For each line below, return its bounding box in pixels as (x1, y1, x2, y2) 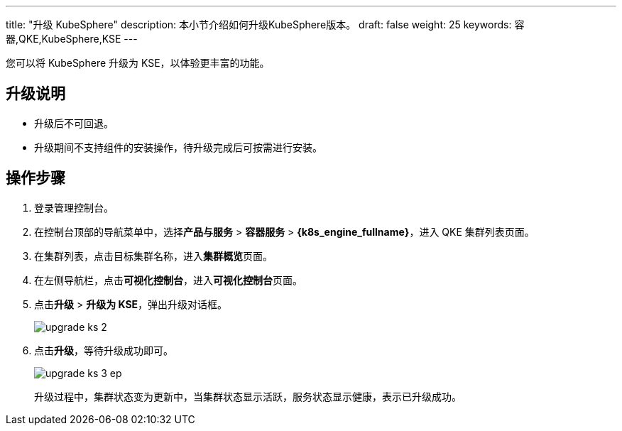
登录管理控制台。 (34, 201, 114, 214)
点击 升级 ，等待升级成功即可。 (34, 344, 173, 356)
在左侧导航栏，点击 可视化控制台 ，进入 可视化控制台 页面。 (34, 273, 302, 286)
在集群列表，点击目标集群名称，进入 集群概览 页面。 (34, 249, 273, 262)
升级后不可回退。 (34, 116, 114, 129)
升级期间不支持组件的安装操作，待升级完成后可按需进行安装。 (34, 141, 322, 153)
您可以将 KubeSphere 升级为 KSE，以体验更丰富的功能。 (6, 57, 270, 69)
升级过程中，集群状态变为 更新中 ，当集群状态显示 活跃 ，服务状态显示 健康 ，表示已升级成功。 (34, 390, 462, 403)
